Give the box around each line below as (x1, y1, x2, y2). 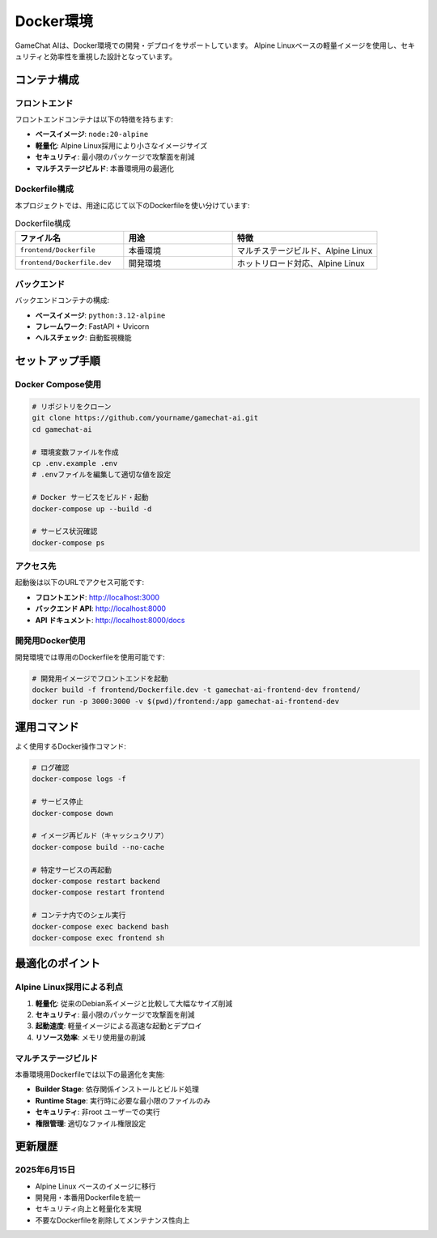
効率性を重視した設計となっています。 (49, 51, 177, 61)
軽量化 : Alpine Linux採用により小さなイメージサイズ (35, 140, 208, 150)
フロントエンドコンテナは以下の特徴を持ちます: (15, 114, 174, 125)
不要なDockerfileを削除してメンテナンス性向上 (35, 1215, 190, 1225)
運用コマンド (15, 719, 79, 733)
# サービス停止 (32, 797, 84, 806)
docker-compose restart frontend (32, 888, 165, 897)
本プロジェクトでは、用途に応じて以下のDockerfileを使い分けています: (15, 200, 250, 210)
